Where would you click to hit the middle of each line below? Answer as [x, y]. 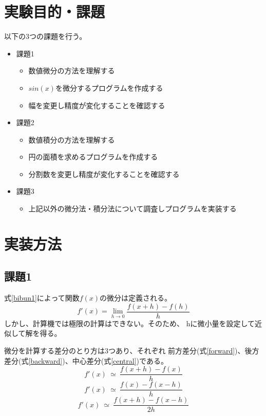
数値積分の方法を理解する [72, 139]
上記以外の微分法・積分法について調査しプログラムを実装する [132, 209]
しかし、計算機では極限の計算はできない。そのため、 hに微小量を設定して [130, 323]
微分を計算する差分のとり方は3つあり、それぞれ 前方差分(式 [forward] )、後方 [132, 351]
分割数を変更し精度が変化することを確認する [104, 174]
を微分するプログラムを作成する [109, 87]
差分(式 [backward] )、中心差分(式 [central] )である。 [86, 360]
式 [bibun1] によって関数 [42, 298]
